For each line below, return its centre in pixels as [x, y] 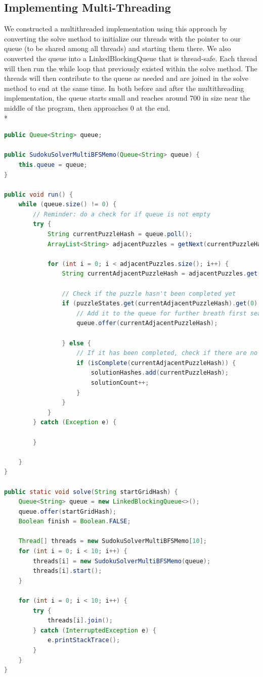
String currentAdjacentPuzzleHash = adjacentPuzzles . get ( [162, 274]
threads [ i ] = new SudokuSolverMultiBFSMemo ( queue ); [122, 561]
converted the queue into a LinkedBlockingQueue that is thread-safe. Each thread [131, 58]
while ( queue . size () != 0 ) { [68, 205]
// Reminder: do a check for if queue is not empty [122, 214]
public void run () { [39, 194]
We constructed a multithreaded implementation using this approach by [116, 29]
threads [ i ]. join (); [80, 621]
